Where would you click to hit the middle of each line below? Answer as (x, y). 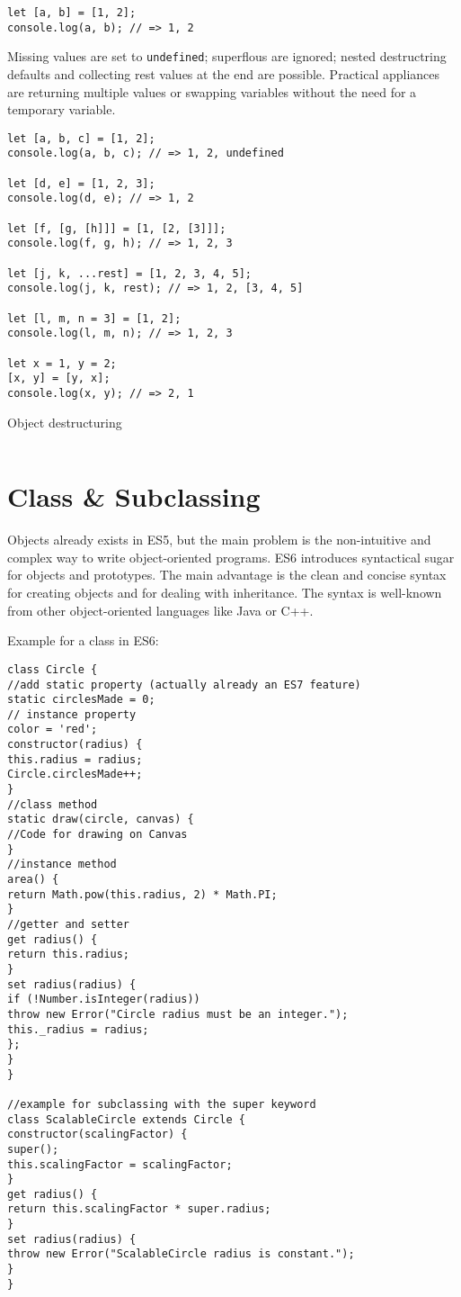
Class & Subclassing (134, 496)
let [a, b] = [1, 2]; (72, 13)
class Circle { (53, 669)
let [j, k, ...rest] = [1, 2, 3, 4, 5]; (130, 273)
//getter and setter (69, 924)
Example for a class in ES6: (83, 640)
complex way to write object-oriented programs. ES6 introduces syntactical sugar (231, 557)
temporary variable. (62, 109)
